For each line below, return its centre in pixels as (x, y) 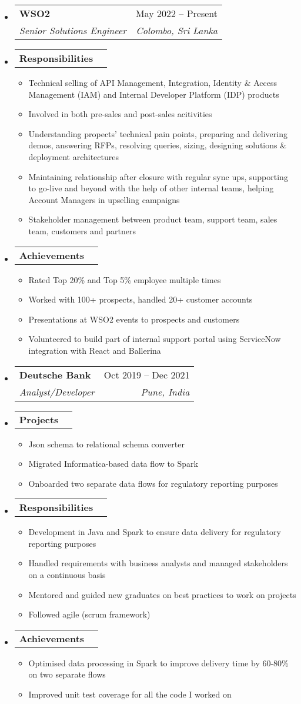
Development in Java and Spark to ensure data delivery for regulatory (155, 532)
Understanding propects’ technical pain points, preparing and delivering (158, 133)
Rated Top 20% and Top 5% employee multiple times (125, 279)
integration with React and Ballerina (95, 350)
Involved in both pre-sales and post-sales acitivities (120, 114)
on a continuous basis (67, 575)
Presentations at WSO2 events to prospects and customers (134, 319)
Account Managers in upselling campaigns (104, 199)
